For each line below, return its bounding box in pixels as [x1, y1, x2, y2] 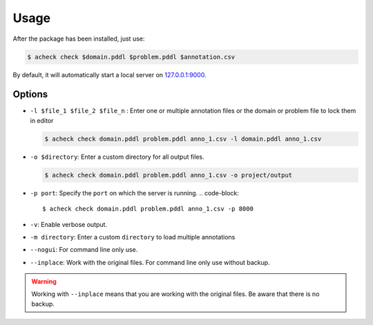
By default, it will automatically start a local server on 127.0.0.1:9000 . [12, 70, 207, 79]
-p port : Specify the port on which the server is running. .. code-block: [30, 188, 240, 197]
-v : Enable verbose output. [30, 220, 107, 228]
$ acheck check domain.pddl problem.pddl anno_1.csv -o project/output [44, 171, 293, 179]
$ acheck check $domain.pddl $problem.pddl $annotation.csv [27, 52, 236, 61]
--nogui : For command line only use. [30, 246, 138, 254]
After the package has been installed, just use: [12, 35, 145, 43]
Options [12, 88, 48, 100]
